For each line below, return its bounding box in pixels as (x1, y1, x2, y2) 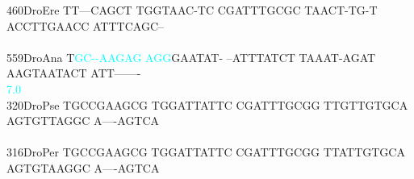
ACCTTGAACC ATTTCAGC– (6, 17, 164, 34)
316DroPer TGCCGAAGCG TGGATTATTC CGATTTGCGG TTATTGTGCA (6, 144, 405, 160)
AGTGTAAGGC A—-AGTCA (6, 159, 160, 176)
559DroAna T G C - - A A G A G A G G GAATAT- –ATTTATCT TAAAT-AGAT (6, 48, 376, 65)
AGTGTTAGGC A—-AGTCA (6, 112, 160, 129)
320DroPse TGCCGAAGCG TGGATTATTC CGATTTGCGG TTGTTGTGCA (6, 96, 408, 113)
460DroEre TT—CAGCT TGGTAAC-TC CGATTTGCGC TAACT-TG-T (6, 2, 378, 18)
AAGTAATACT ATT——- (6, 65, 141, 81)
